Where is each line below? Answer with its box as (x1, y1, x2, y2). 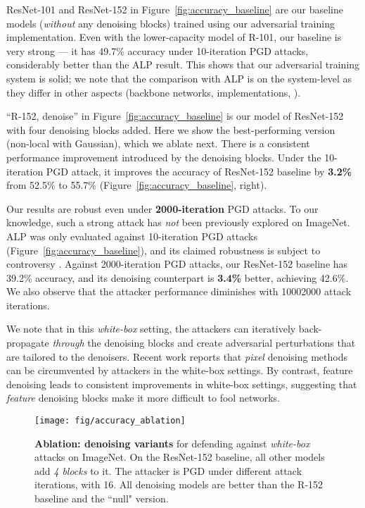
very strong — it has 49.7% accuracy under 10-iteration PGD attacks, (6, 43, 309, 58)
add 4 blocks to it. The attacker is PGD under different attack (34, 463, 302, 478)
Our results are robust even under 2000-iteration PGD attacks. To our (6, 201, 319, 216)
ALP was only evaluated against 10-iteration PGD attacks (6, 228, 257, 243)
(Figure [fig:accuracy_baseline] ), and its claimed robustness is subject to (6, 242, 321, 257)
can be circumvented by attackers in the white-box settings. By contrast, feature (6, 363, 353, 378)
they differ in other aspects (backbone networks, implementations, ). (6, 85, 301, 99)
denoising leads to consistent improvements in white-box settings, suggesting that (6, 376, 357, 391)
